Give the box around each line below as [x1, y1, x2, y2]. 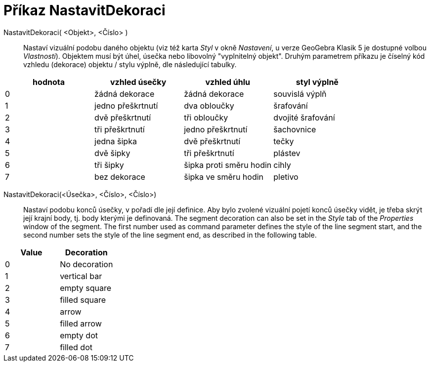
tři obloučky [184, 112, 228, 122]
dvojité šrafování [273, 112, 335, 122]
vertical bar [60, 271, 102, 281]
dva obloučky [184, 100, 234, 111]
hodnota [33, 77, 65, 87]
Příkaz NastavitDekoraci [3, 2, 166, 19]
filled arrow [60, 318, 102, 328]
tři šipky [94, 160, 124, 170]
